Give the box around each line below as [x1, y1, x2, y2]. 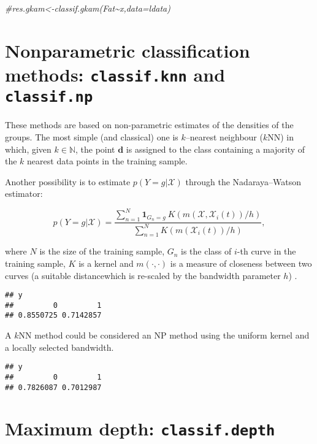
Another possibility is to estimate [5, 175, 131, 188]
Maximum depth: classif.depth [5, 416, 275, 441]
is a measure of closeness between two [170, 256, 312, 269]
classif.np [5, 88, 93, 106]
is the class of [181, 245, 232, 258]
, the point [75, 142, 115, 155]
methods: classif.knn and [5, 61, 226, 86]
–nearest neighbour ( [185, 130, 263, 143]
